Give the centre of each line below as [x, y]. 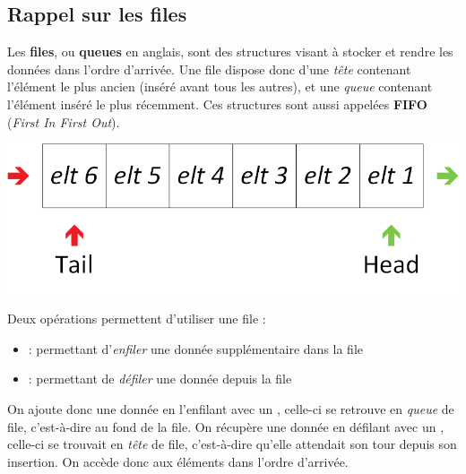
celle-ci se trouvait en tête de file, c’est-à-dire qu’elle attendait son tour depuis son [232, 444]
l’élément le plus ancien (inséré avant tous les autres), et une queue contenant [220, 86]
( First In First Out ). [64, 121]
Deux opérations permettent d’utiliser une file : [137, 319]
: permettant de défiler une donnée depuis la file [160, 379]
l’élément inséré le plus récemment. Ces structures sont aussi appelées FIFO [217, 103]
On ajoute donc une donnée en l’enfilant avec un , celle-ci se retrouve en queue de [231, 408]
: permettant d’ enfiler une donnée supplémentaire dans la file [195, 348]
